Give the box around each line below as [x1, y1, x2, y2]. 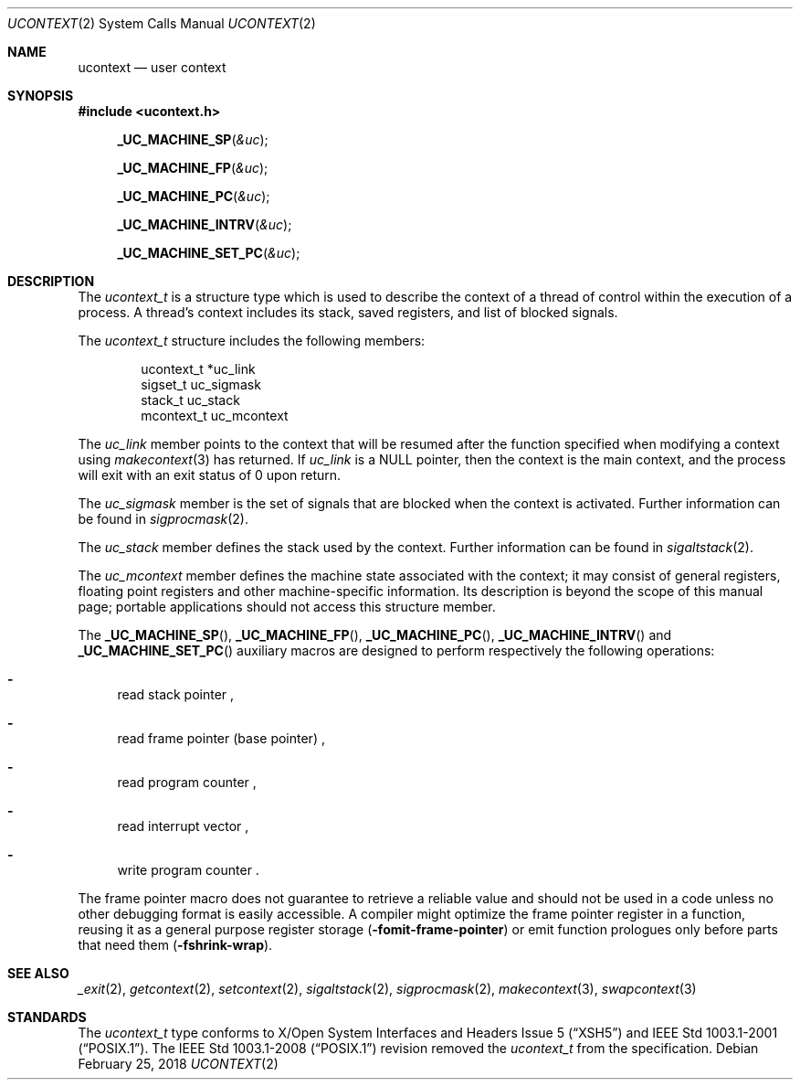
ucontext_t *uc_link [141, 361, 256, 377]
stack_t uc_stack [141, 392, 240, 408]
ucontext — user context [78, 59, 226, 75]
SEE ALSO [7, 965, 69, 981]
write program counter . [117, 862, 259, 878]
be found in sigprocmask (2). [78, 511, 249, 527]
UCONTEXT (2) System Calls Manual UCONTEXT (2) [7, 16, 316, 31]
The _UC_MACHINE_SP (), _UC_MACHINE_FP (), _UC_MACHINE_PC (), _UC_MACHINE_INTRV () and [78, 627, 672, 643]
